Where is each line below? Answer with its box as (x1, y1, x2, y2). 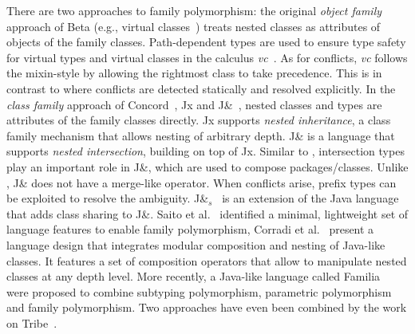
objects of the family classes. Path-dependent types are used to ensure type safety (6, 33, 406, 50)
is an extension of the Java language (222, 190, 399, 206)
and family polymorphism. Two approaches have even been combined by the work (6, 299, 407, 316)
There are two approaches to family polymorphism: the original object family (6, 2, 382, 18)
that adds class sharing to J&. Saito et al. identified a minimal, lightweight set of (6, 205, 409, 222)
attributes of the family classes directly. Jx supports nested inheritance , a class (6, 112, 391, 128)
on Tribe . (6, 314, 57, 331)
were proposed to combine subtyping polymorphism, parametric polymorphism (6, 283, 392, 300)
